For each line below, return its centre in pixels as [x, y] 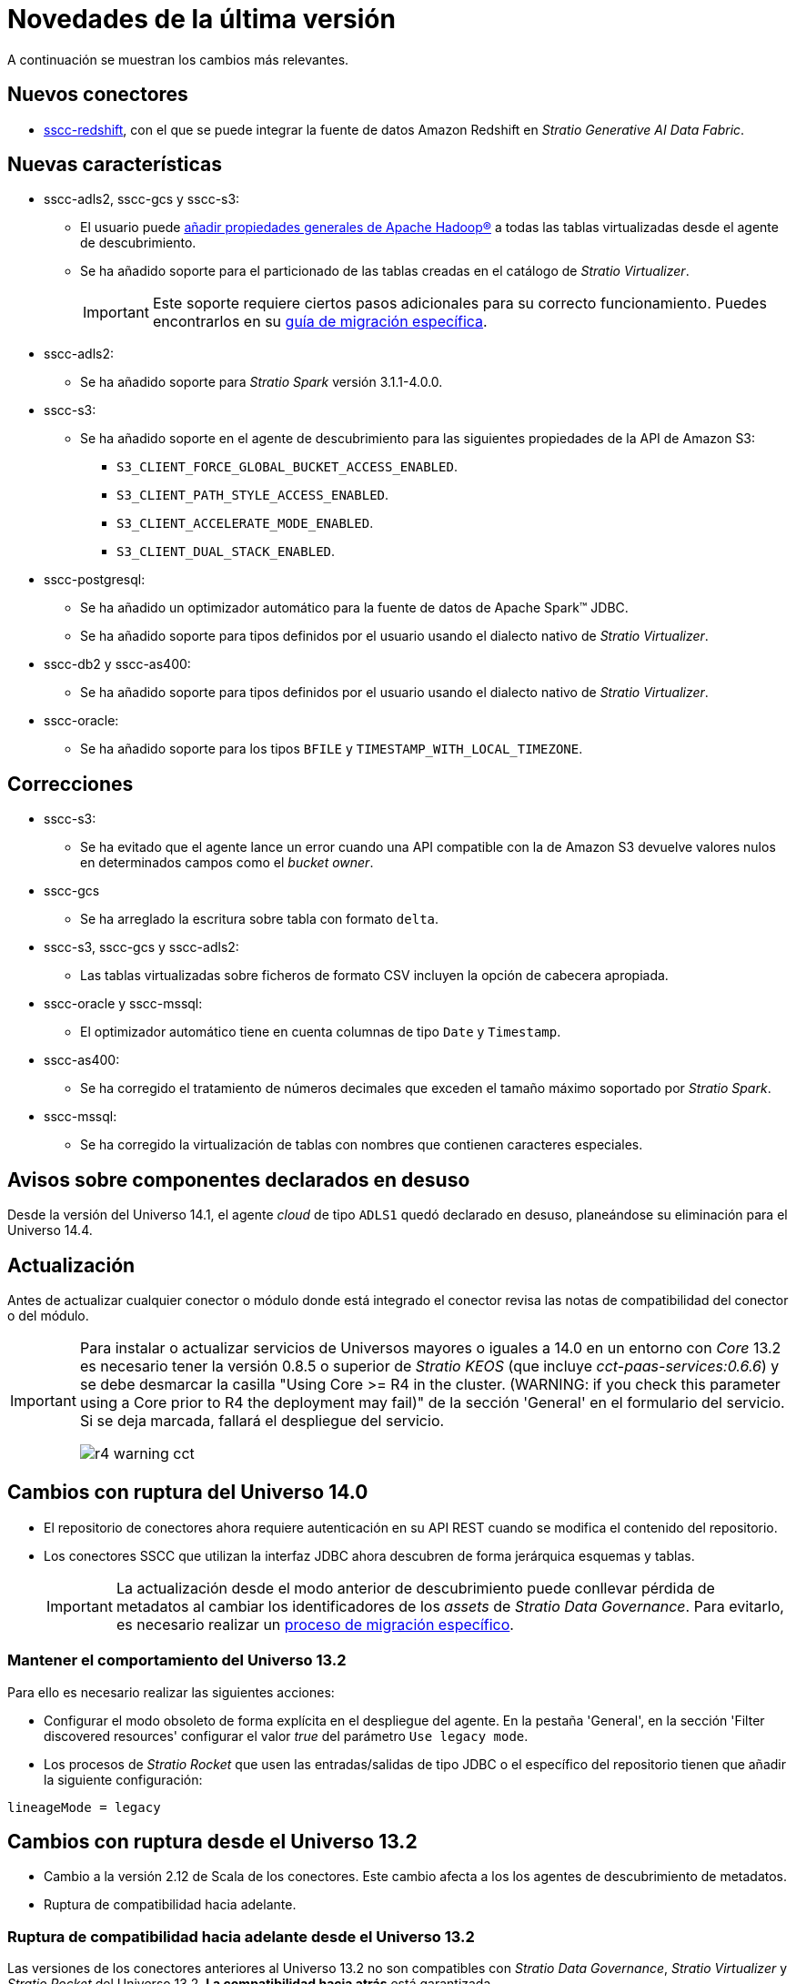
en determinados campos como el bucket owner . [227, 863]
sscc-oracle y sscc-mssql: [123, 1004]
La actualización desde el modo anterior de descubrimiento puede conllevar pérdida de [415, 1588]
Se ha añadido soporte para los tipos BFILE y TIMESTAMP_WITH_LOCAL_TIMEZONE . [332, 749]
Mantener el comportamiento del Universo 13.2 [177, 1660]
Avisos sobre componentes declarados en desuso [239, 1179]
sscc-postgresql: [95, 580]
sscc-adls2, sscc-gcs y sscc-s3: [142, 199]
